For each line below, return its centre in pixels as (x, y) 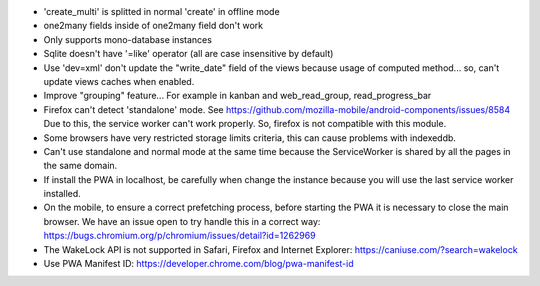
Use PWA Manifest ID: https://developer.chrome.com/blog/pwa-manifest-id (198, 264)
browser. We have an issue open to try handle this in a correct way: (182, 221)
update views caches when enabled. (119, 81)
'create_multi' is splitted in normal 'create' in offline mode (161, 11)
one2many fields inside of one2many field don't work (153, 26)
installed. (62, 194)
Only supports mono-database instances (127, 39)
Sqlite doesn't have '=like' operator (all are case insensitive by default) (188, 54)
